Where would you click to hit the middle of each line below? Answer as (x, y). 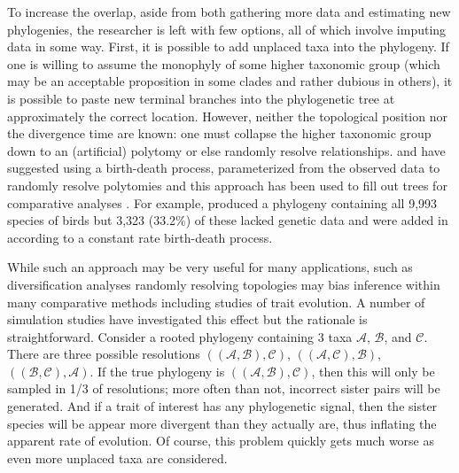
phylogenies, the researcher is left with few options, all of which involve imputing (227, 29)
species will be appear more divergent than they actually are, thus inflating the (222, 423)
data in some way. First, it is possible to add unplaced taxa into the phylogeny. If (228, 47)
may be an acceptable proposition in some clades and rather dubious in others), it (230, 81)
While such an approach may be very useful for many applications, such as (210, 267)
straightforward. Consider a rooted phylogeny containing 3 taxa (180, 336)
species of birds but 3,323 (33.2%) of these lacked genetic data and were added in (228, 220)
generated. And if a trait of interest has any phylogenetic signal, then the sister (222, 406)
